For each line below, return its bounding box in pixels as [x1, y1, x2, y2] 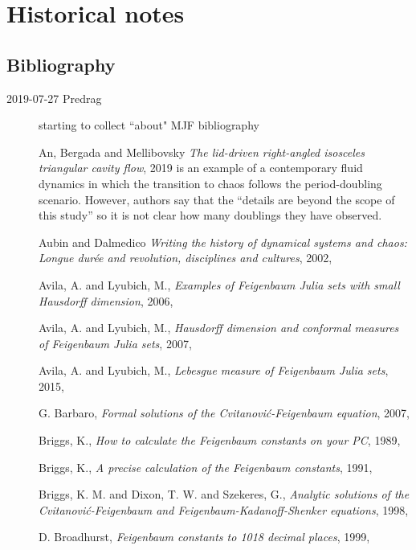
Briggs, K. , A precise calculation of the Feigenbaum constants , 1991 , [39, 458, 373, 475]
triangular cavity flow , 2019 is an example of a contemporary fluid [39, 159, 363, 176]
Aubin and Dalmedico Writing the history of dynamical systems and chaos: [39, 233, 407, 250]
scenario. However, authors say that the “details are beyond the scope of [39, 191, 395, 207]
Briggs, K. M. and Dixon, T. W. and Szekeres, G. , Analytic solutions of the [39, 486, 410, 503]
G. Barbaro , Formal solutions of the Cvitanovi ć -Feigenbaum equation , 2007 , [39, 404, 410, 421]
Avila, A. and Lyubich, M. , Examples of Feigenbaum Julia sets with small [39, 276, 400, 293]
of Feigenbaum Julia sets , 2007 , [39, 335, 192, 351]
